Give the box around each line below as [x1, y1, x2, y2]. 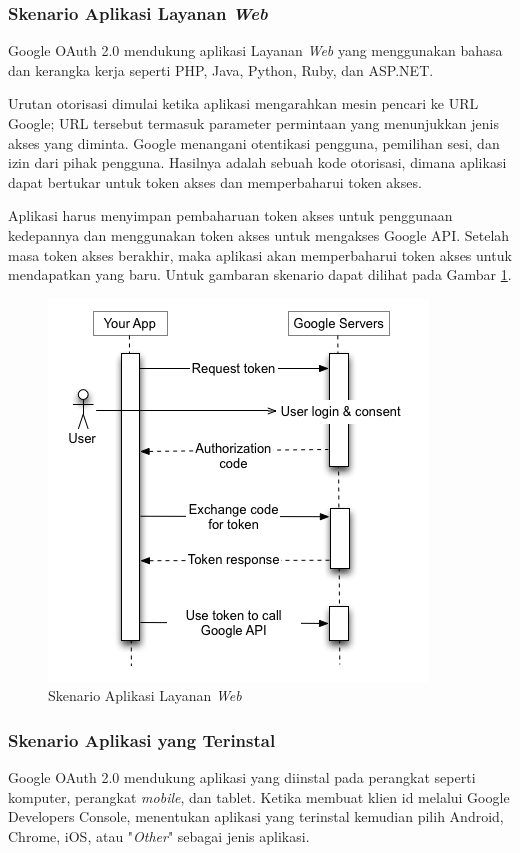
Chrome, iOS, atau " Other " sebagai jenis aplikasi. [8, 825, 310, 846]
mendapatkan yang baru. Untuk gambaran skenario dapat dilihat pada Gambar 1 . [8, 264, 512, 285]
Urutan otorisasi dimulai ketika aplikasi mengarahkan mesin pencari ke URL [8, 93, 479, 114]
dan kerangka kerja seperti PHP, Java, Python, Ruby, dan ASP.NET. [8, 59, 434, 80]
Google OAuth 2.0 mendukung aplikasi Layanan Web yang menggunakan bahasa [8, 40, 503, 61]
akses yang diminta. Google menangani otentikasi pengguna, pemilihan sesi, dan [8, 132, 500, 153]
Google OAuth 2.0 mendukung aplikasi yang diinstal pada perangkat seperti [8, 767, 476, 788]
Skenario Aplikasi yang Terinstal [8, 727, 276, 752]
